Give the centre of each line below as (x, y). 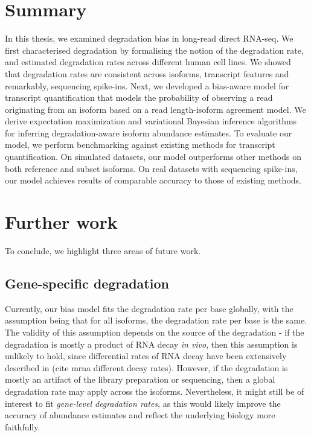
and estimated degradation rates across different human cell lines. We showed (148, 62)
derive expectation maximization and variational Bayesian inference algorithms (151, 121)
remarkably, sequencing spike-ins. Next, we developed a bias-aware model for (147, 85)
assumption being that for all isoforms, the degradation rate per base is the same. (156, 320)
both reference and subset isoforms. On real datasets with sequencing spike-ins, (151, 168)
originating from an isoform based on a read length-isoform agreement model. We (155, 109)
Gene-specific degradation (87, 283)
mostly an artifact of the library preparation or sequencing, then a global (140, 379)
